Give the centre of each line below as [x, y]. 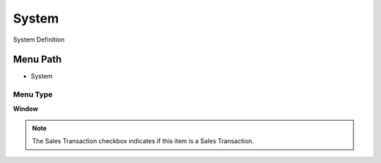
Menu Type [33, 95]
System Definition [39, 40]
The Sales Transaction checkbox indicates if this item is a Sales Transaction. [143, 141]
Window [26, 109]
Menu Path [37, 60]
